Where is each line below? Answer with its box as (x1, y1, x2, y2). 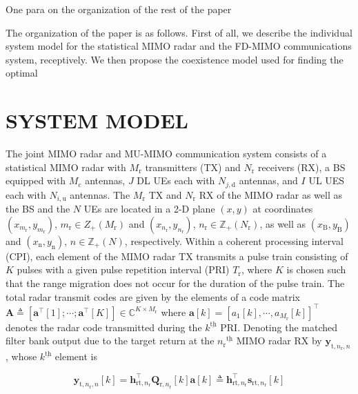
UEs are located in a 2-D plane (83, 201, 215, 216)
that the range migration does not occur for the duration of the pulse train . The (6, 275, 345, 290)
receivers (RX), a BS (257, 159, 346, 174)
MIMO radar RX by (236, 333, 322, 348)
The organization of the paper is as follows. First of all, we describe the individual (6, 25, 352, 39)
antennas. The (70, 187, 130, 201)
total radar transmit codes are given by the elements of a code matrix (6, 289, 300, 304)
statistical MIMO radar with (6, 159, 126, 174)
